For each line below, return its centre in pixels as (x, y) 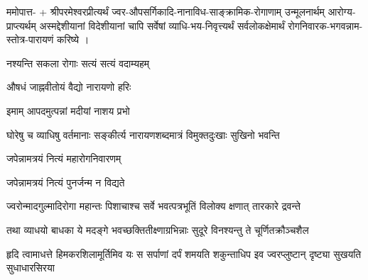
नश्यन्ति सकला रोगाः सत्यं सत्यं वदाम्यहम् (78, 63)
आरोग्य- (342, 11)
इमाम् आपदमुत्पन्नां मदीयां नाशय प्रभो (68, 110)
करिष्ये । (73, 39)
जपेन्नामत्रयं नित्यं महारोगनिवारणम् (64, 158)
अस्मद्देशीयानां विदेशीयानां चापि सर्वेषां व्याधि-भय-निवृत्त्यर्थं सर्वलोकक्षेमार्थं (162, 25)
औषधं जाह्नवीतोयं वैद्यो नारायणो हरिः (69, 87)
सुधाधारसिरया (31, 268)
